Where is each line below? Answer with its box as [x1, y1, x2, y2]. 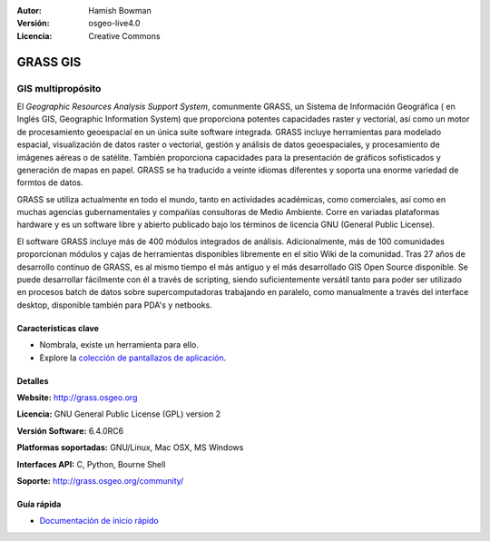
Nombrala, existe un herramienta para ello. [39, 339, 200, 350]
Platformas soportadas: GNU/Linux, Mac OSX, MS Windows [16, 442, 244, 453]
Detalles [16, 375, 49, 386]
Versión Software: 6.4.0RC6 [16, 425, 124, 436]
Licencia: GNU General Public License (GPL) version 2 [16, 408, 221, 419]
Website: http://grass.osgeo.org [16, 391, 138, 403]
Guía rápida [16, 498, 62, 509]
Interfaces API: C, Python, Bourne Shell [16, 458, 166, 469]
